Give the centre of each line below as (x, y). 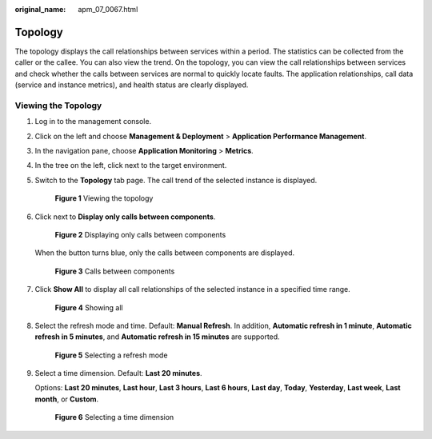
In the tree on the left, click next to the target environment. (131, 166)
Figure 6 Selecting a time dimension (114, 417)
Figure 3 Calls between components (115, 271)
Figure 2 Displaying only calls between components (140, 234)
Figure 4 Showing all (89, 307)
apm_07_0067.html (108, 9)
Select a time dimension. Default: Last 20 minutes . (119, 373)
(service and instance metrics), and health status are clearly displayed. (132, 85)
